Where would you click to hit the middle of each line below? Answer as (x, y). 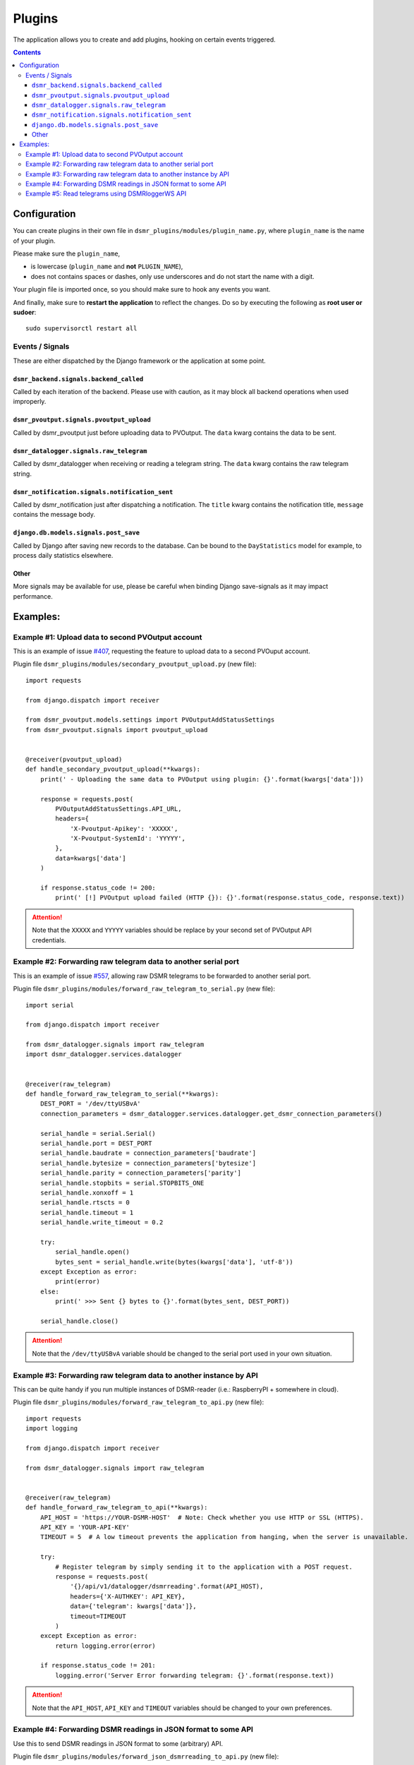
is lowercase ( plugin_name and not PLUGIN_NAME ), (107, 267)
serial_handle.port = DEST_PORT (96, 1143)
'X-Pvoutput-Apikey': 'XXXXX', (124, 828)
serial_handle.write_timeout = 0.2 (102, 1222)
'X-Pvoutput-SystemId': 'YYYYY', (128, 839)
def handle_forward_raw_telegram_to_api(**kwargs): (117, 1508)
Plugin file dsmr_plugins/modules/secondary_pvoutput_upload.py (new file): (135, 664)
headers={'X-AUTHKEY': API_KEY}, (128, 1596)
